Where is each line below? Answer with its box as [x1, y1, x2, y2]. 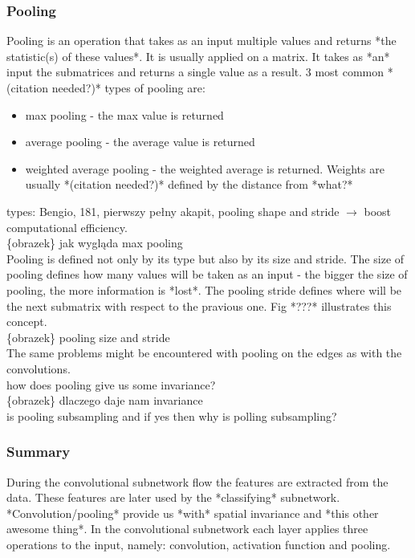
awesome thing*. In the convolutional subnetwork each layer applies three [6, 520, 368, 537]
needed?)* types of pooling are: [51, 79, 205, 96]
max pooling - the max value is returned [25, 106, 224, 123]
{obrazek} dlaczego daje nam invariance [6, 392, 203, 409]
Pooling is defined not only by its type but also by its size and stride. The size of [6, 250, 405, 267]
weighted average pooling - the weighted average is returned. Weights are [25, 160, 384, 177]
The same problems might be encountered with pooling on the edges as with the [6, 344, 402, 361]
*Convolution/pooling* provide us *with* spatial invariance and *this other [6, 504, 379, 521]
